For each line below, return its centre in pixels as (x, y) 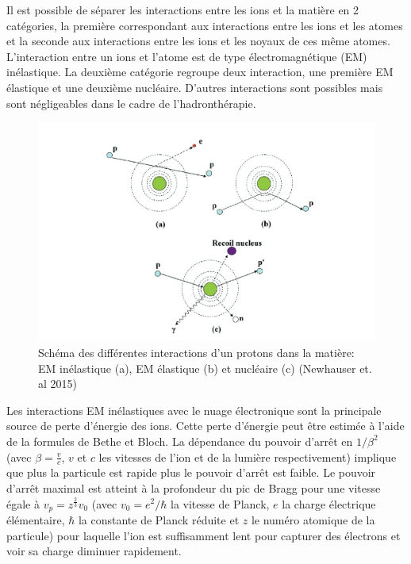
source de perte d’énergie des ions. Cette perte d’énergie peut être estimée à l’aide (205, 426)
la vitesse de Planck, (220, 503)
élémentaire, (36, 519)
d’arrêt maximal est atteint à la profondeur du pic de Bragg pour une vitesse (194, 487)
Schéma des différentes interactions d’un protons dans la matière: (196, 352)
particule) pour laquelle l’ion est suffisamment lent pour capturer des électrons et (204, 535)
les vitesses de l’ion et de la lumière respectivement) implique (248, 457)
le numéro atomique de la (313, 519)
